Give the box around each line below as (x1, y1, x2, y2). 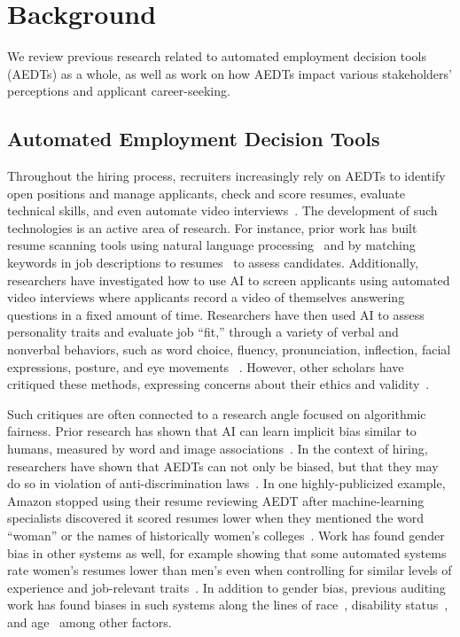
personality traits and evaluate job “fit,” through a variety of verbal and (7, 322, 399, 341)
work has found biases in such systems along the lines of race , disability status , (7, 595, 448, 614)
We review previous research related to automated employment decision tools (7, 47, 426, 66)
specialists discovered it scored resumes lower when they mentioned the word (7, 509, 425, 527)
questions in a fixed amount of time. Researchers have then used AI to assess (7, 305, 425, 323)
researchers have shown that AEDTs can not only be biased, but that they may (7, 456, 439, 475)
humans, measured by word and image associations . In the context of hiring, (7, 439, 428, 458)
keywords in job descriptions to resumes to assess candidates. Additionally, (7, 253, 419, 272)
